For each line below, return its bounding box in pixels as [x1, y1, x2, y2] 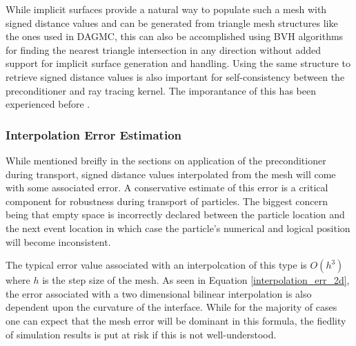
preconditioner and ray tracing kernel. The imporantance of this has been [6, 83, 316, 97]
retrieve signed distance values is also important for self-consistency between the [6, 69, 345, 84]
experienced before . [6, 97, 90, 111]
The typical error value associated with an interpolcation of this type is [6, 258, 307, 272]
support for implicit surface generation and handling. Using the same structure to [6, 56, 350, 70]
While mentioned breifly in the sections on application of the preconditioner [6, 153, 326, 167]
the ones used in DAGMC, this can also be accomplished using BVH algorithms [6, 29, 344, 44]
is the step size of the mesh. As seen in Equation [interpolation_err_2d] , [42, 273, 350, 287]
